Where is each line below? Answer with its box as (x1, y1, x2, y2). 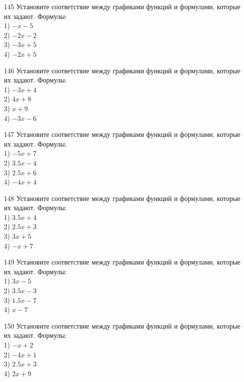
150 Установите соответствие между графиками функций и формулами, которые (4, 320, 241, 331)
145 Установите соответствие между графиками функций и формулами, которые (4, 1, 241, 11)
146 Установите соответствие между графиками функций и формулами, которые (4, 65, 241, 75)
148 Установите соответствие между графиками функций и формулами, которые (4, 193, 241, 203)
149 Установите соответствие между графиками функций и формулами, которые (4, 257, 241, 267)
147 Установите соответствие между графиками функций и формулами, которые (4, 129, 241, 139)
